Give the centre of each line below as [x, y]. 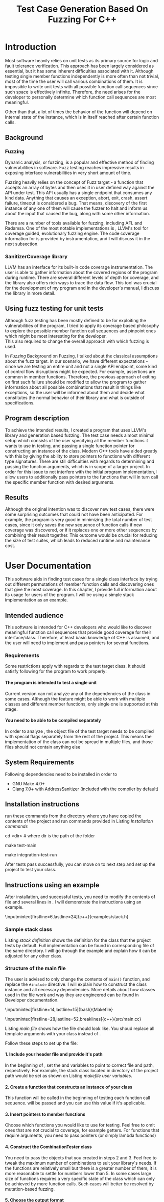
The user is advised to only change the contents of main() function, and [78, 979]
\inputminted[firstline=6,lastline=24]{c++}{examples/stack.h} [67, 917]
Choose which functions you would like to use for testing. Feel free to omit [80, 1125]
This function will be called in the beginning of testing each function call [78, 1098]
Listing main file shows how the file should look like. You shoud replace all [80, 1028]
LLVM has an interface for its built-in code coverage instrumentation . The [79, 267]
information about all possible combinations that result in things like [73, 387]
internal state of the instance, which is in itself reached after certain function [82, 117]
